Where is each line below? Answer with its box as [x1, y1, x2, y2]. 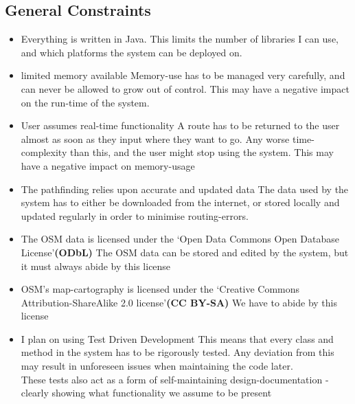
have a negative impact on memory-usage [21, 158, 195, 172]
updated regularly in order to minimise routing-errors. [21, 208, 249, 223]
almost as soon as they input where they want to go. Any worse [21, 131, 290, 146]
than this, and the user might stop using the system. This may [69, 145, 334, 159]
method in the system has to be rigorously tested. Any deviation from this [21, 345, 334, 359]
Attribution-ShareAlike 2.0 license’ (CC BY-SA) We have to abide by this [21, 295, 337, 309]
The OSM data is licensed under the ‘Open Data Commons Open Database [21, 232, 339, 246]
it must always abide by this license [21, 258, 171, 273]
